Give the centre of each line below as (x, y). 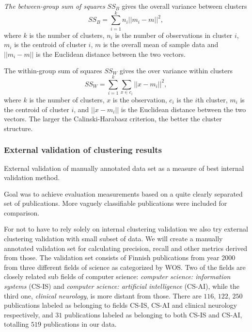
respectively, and (29, 314)
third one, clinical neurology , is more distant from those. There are (103, 295)
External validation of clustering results (83, 150)
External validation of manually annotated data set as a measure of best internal (124, 168)
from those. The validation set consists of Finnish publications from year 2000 (120, 257)
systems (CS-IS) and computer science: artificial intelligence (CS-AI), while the (122, 286)
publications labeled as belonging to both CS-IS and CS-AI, (153, 314)
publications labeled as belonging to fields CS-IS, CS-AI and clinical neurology (120, 305)
